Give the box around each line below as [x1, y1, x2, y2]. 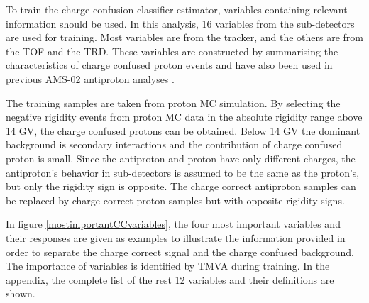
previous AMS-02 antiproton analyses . [6, 71, 175, 86]
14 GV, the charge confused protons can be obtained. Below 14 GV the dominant [6, 123, 360, 138]
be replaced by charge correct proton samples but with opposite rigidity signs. [6, 192, 345, 207]
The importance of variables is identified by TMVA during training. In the [6, 258, 330, 273]
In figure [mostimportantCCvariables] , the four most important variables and [6, 216, 341, 231]
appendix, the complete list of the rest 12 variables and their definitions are [6, 272, 334, 287]
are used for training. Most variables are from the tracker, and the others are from [6, 30, 363, 45]
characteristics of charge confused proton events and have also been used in [6, 57, 333, 72]
